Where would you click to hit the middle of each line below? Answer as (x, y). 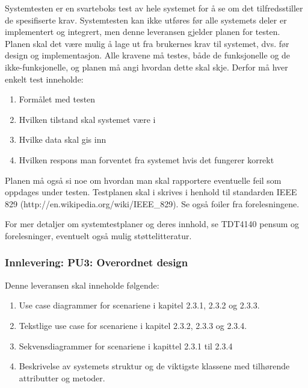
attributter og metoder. (62, 377)
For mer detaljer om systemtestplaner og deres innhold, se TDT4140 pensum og (152, 224)
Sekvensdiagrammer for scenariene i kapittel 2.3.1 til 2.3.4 (126, 346)
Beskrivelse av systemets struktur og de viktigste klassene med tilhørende (154, 366)
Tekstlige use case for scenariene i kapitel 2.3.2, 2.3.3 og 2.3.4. (133, 325)
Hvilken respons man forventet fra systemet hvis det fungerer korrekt (146, 159)
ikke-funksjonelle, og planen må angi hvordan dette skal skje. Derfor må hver (146, 67)
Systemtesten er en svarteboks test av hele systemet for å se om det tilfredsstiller (154, 8)
